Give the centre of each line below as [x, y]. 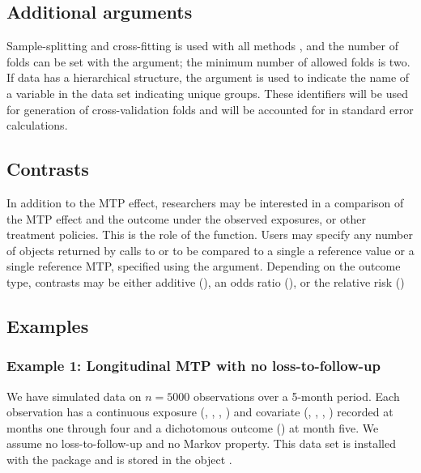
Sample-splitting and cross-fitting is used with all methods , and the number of [202, 46]
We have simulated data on [74, 396]
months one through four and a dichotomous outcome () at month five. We [193, 427]
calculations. [37, 125]
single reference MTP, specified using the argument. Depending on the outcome [204, 266]
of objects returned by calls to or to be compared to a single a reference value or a [210, 250]
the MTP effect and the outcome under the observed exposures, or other [186, 218]
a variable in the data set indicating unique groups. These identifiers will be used [207, 93]
